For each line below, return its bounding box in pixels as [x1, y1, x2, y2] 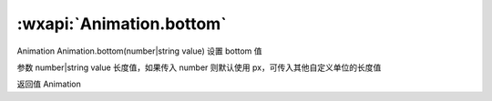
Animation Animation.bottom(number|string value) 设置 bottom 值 [16, 45, 263, 56]
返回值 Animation [16, 78, 82, 90]
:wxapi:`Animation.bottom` [16, 14, 227, 34]
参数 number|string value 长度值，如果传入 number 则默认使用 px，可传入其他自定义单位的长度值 [16, 62, 382, 73]
